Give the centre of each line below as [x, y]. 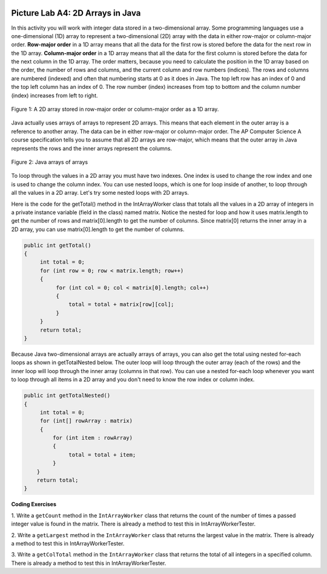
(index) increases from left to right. [54, 95]
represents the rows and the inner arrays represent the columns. [92, 148]
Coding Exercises [34, 504]
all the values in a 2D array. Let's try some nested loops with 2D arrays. [100, 193]
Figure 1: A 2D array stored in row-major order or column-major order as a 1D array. [115, 109]
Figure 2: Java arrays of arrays [49, 162]
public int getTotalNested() [67, 396]
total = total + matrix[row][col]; [121, 305]
